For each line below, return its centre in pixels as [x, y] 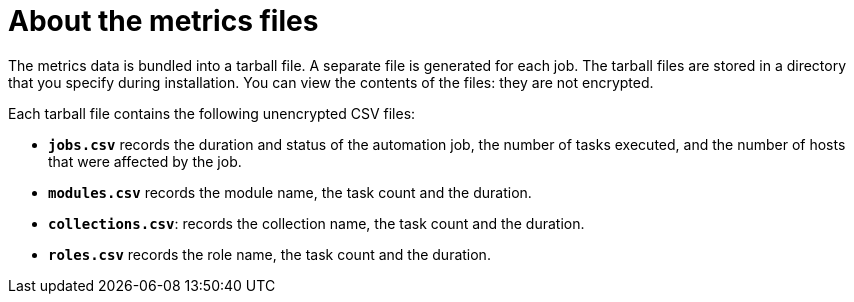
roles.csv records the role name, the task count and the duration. [269, 254]
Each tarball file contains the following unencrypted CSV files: [212, 113]
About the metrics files [163, 21]
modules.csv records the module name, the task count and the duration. [290, 192]
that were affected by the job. [145, 161]
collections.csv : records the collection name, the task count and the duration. [316, 223]
